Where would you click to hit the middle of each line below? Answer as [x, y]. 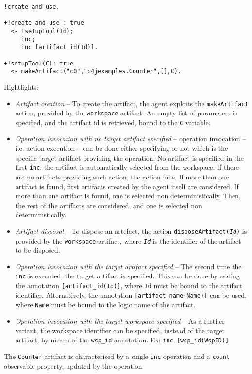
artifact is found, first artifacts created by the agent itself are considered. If [127, 186]
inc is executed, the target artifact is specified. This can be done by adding [127, 276]
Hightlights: [21, 87]
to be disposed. [38, 250]
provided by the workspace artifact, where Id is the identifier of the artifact [128, 240]
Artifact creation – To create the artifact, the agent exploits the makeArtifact [132, 103]
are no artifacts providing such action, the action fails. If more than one [122, 176]
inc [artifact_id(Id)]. [59, 47]
